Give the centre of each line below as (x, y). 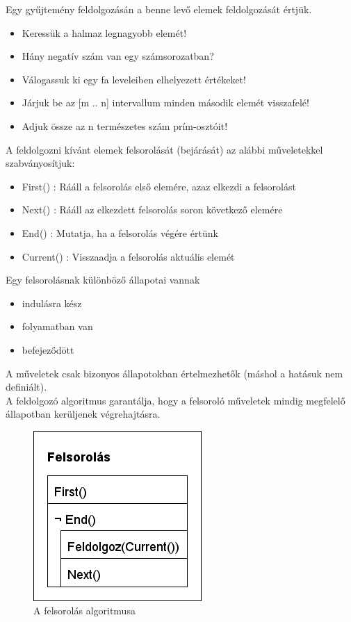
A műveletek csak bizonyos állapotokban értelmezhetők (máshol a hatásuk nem (174, 373)
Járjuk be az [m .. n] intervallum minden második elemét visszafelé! (165, 103)
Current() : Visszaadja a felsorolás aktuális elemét (128, 256)
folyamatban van (57, 326)
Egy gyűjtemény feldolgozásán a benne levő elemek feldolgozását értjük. (159, 9)
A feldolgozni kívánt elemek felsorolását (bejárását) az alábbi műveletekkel (164, 149)
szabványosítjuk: (40, 163)
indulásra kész (52, 303)
